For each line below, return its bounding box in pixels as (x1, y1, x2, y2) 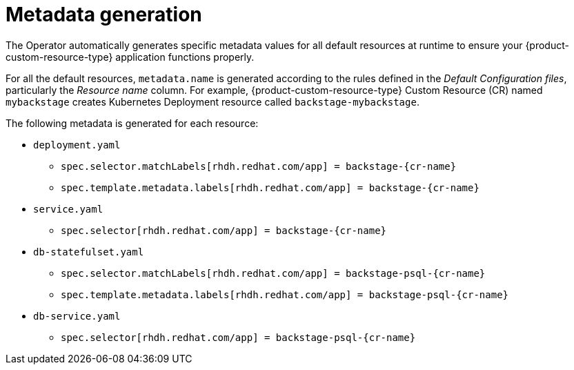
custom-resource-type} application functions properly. (6, 50, 255, 63)
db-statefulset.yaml (33, 246, 144, 257)
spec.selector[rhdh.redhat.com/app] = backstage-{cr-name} (61, 224, 387, 236)
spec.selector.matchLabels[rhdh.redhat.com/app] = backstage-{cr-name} (61, 160, 457, 172)
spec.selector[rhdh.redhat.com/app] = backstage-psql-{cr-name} (61, 331, 416, 343)
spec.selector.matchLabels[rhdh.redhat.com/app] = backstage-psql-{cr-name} (61, 267, 486, 279)
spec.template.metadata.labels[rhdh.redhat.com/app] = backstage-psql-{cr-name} (61, 289, 509, 300)
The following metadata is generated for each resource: (6, 117, 259, 129)
